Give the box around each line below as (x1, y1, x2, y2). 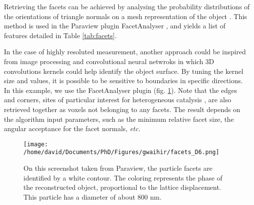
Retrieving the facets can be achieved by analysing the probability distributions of (4, 1, 250, 11)
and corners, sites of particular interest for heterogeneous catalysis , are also (4, 94, 232, 105)
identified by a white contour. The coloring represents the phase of (23, 172, 223, 182)
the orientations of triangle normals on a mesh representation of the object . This (4, 11, 247, 21)
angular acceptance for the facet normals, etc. (4, 123, 141, 134)
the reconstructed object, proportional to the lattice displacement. (23, 182, 221, 192)
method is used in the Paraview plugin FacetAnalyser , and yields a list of (4, 21, 226, 31)
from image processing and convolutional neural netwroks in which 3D (4, 56, 214, 66)
